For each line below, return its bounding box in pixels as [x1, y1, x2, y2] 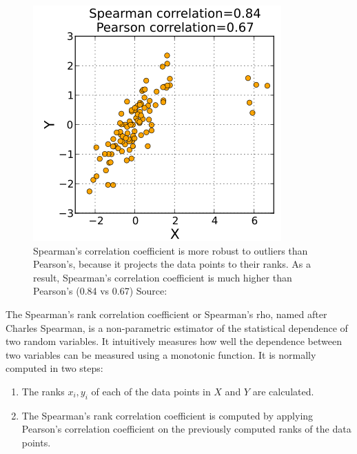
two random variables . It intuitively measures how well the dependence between [6, 334, 342, 348]
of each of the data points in [91, 384, 211, 398]
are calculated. [252, 384, 314, 398]
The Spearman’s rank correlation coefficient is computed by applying [21, 408, 314, 422]
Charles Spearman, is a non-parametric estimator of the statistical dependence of [6, 320, 348, 335]
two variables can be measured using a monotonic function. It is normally [6, 347, 316, 362]
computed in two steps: [6, 361, 103, 375]
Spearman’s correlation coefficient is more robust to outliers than [33, 243, 308, 257]
